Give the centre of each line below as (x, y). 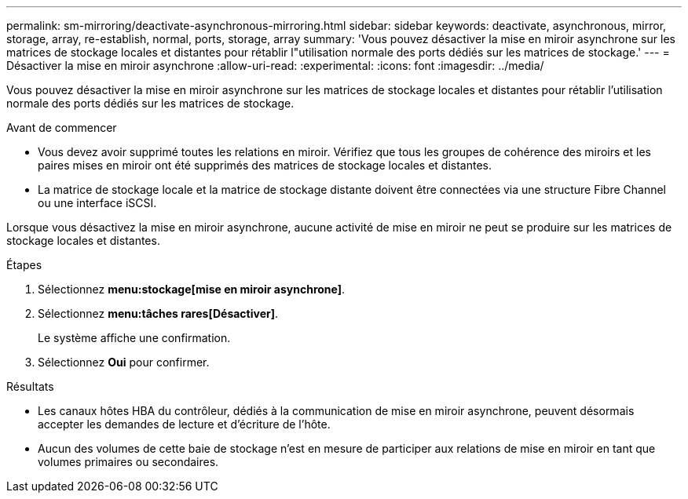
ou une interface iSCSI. (97, 203)
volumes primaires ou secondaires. (128, 462)
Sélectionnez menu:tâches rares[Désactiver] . (158, 313)
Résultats (30, 386)
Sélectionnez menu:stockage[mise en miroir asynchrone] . (192, 289)
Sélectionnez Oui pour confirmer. (124, 362)
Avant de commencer (62, 127)
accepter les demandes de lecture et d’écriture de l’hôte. (184, 424)
